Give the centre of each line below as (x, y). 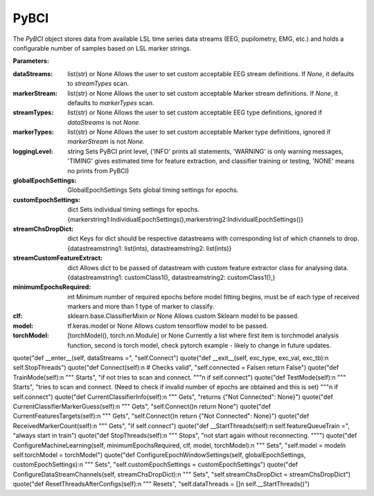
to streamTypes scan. (98, 84)
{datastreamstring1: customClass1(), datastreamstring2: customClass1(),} (171, 277)
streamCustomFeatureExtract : (58, 258)
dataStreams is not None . (104, 122)
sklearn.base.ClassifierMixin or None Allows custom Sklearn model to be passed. (183, 316)
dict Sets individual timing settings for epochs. (134, 210)
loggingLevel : (33, 151)
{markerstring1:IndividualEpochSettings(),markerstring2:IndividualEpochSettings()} (186, 219)
